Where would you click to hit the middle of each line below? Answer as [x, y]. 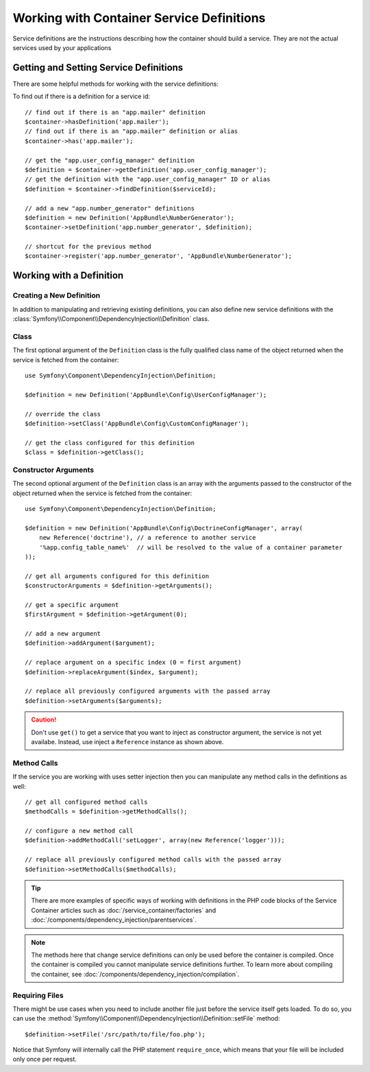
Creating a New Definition [57, 296]
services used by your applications [62, 47]
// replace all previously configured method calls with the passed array [153, 860]
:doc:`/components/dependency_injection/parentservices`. [114, 920]
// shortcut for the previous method [88, 247]
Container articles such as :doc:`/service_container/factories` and [124, 910]
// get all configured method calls [86, 802]
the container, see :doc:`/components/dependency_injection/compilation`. [135, 974]
